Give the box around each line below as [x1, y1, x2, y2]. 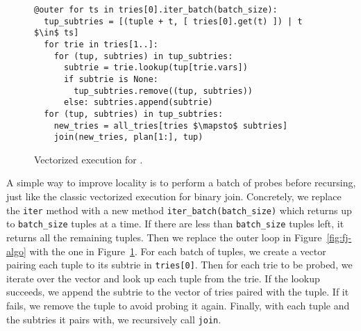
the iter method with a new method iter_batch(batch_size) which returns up [6, 202, 352, 217]
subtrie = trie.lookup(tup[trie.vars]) [63, 63, 248, 73]
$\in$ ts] [34, 28, 79, 38]
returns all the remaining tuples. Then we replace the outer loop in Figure [6, 229, 322, 244]
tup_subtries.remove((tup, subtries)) [74, 86, 253, 96]
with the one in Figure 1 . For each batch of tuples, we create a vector [29, 243, 326, 258]
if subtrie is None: [63, 74, 158, 84]
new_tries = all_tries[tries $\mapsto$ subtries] [53, 120, 288, 131]
